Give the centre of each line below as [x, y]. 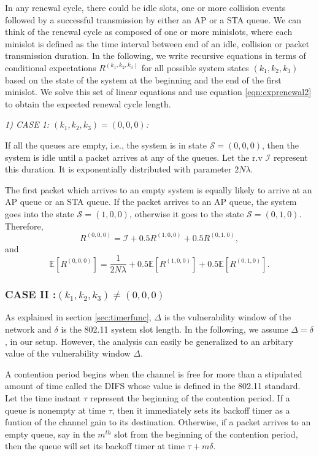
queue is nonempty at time [55, 410]
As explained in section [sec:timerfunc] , [78, 317]
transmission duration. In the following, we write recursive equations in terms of [156, 56]
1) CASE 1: [27, 124]
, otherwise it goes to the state [186, 213]
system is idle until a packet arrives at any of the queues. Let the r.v [134, 157]
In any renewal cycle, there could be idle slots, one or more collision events [145, 7]
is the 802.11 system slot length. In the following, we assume [175, 329]
